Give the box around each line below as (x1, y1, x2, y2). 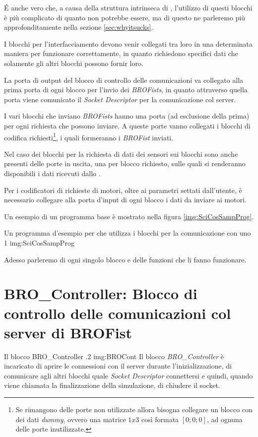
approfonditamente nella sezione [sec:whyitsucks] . (4, 22, 153, 32)
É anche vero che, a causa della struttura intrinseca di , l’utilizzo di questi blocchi (4, 2, 253, 12)
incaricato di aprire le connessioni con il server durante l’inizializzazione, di (4, 361, 232, 371)
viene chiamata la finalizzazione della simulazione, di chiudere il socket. (4, 380, 220, 390)
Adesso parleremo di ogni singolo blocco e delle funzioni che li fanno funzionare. (4, 254, 247, 264)
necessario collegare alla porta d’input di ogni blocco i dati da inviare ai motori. (4, 194, 247, 205)
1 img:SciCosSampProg (4, 237, 74, 248)
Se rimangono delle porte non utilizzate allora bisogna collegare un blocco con (15, 404, 253, 414)
